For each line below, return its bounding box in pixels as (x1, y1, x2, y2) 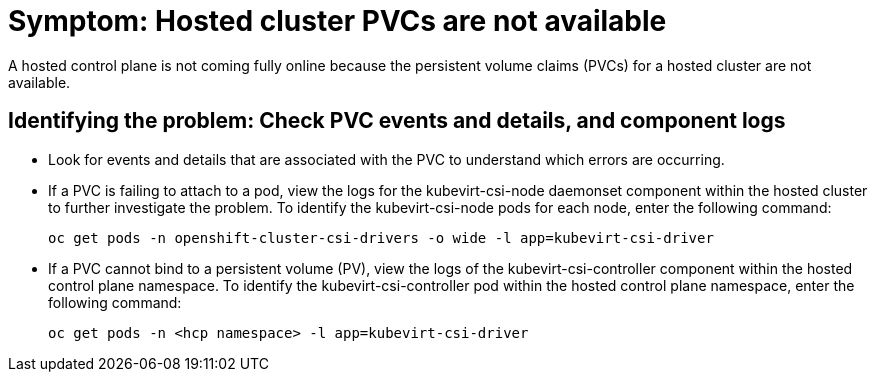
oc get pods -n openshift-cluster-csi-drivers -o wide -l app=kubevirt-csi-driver (48, 229, 714, 246)
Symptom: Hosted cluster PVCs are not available (8, 4, 667, 38)
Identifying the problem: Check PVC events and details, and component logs (8, 108, 786, 134)
